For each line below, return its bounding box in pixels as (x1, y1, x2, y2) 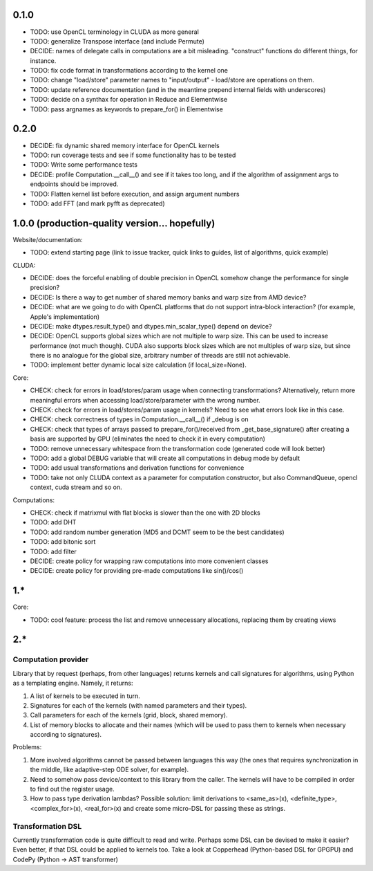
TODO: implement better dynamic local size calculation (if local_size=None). (30, 360, 247, 369)
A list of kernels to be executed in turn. (30, 692, 141, 700)
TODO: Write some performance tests (30, 161, 138, 169)
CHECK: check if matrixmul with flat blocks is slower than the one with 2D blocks (30, 508, 260, 517)
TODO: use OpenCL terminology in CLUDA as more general (30, 28, 200, 36)
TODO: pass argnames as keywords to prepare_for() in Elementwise (30, 104, 224, 113)
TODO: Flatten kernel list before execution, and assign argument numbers (30, 190, 240, 198)
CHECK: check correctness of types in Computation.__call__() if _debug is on (30, 415, 249, 423)
